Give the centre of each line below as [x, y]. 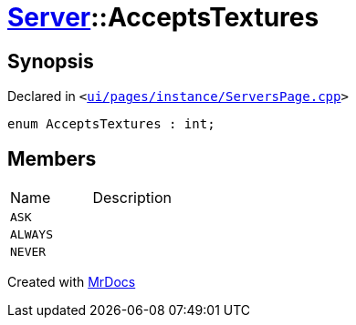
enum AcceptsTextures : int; [111, 124]
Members [52, 158]
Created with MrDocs [72, 282]
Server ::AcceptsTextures [163, 17]
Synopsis [51, 61]
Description [132, 198]
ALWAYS [31, 235]
